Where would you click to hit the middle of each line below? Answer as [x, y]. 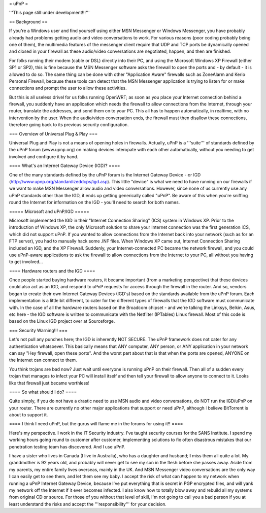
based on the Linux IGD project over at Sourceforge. [62, 321]
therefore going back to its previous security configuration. [69, 125]
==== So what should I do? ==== [43, 392]
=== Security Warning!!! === [38, 330]
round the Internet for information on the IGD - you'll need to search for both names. [95, 203]
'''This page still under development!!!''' [49, 13]
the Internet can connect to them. [43, 360]
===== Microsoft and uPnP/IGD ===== [49, 211]
